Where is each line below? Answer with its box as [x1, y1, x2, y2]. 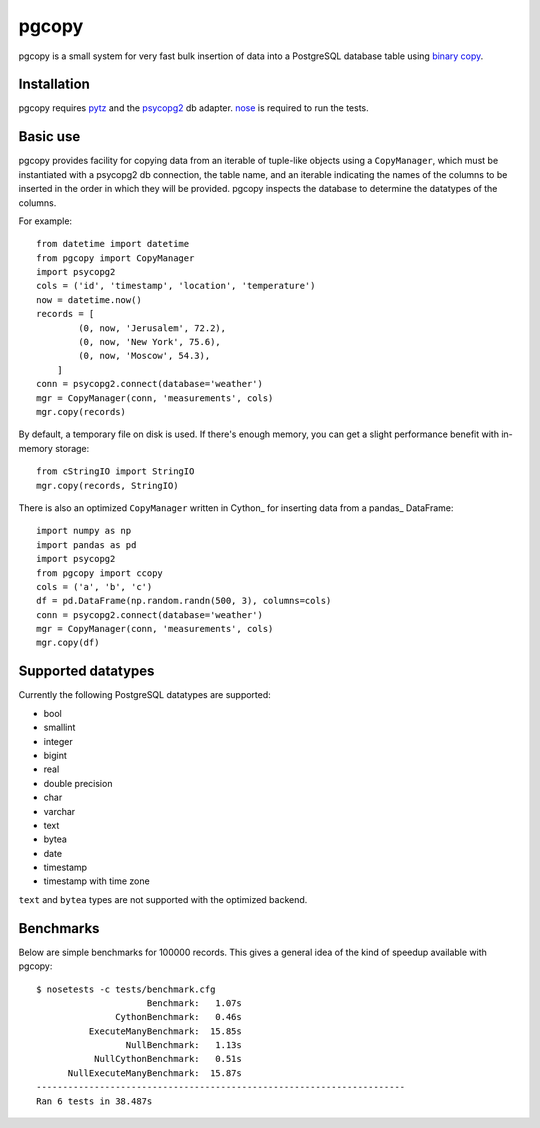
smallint [43, 721, 76, 734]
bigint [43, 749, 67, 761]
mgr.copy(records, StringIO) [36, 480, 179, 491]
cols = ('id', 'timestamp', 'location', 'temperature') [36, 280, 316, 292]
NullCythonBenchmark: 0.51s [93, 1053, 242, 1065]
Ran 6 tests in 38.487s [36, 1095, 153, 1107]
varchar [43, 805, 76, 817]
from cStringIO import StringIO [36, 466, 195, 477]
